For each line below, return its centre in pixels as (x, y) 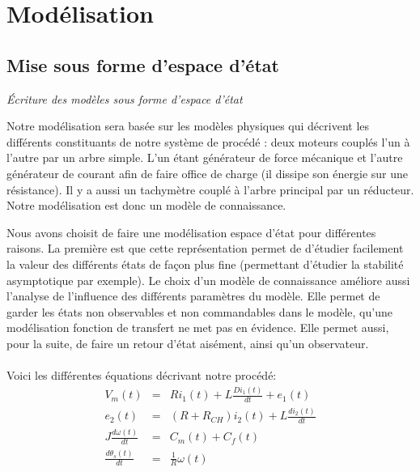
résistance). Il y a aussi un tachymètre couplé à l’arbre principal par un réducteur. (210, 189)
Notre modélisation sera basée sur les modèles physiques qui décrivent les (188, 126)
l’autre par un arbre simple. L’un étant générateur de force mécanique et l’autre (205, 157)
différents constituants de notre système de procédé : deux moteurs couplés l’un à (208, 141)
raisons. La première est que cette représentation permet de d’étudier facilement (205, 248)
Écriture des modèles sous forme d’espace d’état (125, 98)
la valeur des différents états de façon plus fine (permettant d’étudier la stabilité (205, 264)
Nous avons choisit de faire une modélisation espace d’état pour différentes (191, 232)
